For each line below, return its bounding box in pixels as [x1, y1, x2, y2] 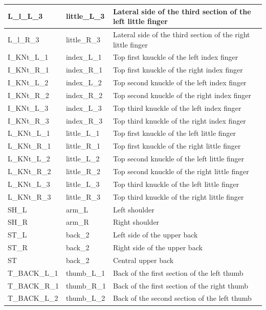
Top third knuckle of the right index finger [113, 115, 246, 126]
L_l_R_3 [8, 34, 39, 44]
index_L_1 [65, 52, 102, 62]
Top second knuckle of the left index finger [113, 77, 247, 88]
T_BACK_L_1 [8, 267, 58, 278]
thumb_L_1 [65, 267, 105, 278]
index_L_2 [65, 77, 102, 88]
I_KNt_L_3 [8, 102, 49, 113]
